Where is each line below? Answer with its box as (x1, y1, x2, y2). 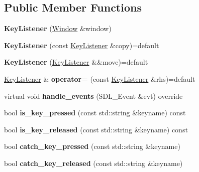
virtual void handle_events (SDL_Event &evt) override (4, 90, 183, 101)
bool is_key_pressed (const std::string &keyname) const (4, 107, 186, 118)
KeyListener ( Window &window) (4, 23, 112, 34)
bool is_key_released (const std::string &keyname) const (4, 124, 188, 134)
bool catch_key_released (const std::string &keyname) (4, 157, 183, 168)
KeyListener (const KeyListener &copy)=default (4, 40, 159, 50)
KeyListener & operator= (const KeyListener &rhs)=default (4, 73, 195, 84)
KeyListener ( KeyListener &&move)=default (4, 57, 148, 67)
